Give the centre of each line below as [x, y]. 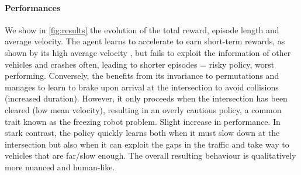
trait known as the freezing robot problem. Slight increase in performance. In [143, 121]
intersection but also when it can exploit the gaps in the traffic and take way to [147, 144]
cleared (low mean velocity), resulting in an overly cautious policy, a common [143, 109]
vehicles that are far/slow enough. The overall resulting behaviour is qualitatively [150, 155]
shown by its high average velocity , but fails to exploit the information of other [148, 52]
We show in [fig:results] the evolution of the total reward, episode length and [142, 29]
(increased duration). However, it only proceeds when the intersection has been [146, 98]
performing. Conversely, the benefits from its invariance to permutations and [142, 76]
